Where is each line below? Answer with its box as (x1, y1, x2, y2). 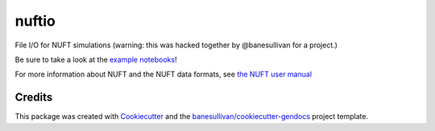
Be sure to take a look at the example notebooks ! (14, 55, 177, 64)
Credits (14, 91, 53, 104)
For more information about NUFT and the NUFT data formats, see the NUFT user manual (14, 69, 313, 80)
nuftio (14, 12, 56, 30)
